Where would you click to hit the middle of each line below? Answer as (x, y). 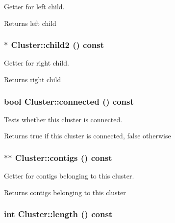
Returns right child (33, 79)
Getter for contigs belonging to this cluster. (69, 176)
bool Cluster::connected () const (69, 101)
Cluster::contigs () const (63, 157)
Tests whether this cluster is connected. (63, 119)
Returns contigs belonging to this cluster (65, 192)
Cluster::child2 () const (57, 45)
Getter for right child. (37, 63)
